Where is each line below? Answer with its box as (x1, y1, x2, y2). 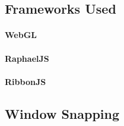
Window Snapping (5, 104, 120, 122)
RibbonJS (5, 75, 46, 87)
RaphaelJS (5, 52, 49, 64)
